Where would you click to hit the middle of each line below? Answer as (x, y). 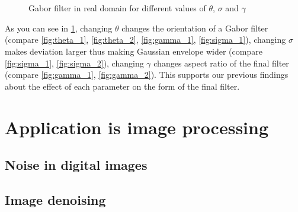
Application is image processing (137, 127)
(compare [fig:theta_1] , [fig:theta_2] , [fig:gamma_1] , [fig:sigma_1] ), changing (145, 39)
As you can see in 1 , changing (59, 28)
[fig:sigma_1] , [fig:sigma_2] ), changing (74, 63)
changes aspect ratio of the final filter (221, 63)
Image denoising (55, 199)
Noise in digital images (76, 165)
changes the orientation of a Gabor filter (195, 28)
